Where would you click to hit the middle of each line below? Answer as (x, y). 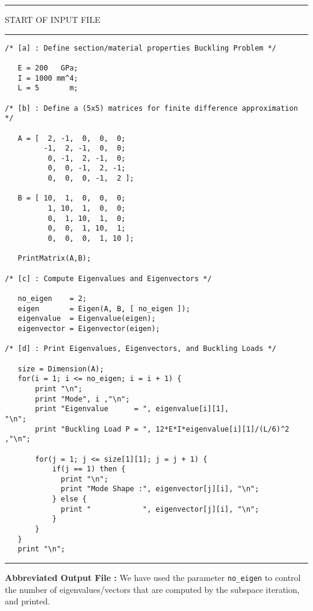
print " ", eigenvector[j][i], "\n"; (160, 509)
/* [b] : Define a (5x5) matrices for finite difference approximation (151, 108)
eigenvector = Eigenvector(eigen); (89, 328)
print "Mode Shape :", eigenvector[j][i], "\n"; (160, 489)
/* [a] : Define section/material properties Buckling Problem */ (141, 48)
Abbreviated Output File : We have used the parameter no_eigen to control (153, 578)
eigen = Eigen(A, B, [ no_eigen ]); (104, 309)
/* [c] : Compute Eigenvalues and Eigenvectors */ (108, 278)
